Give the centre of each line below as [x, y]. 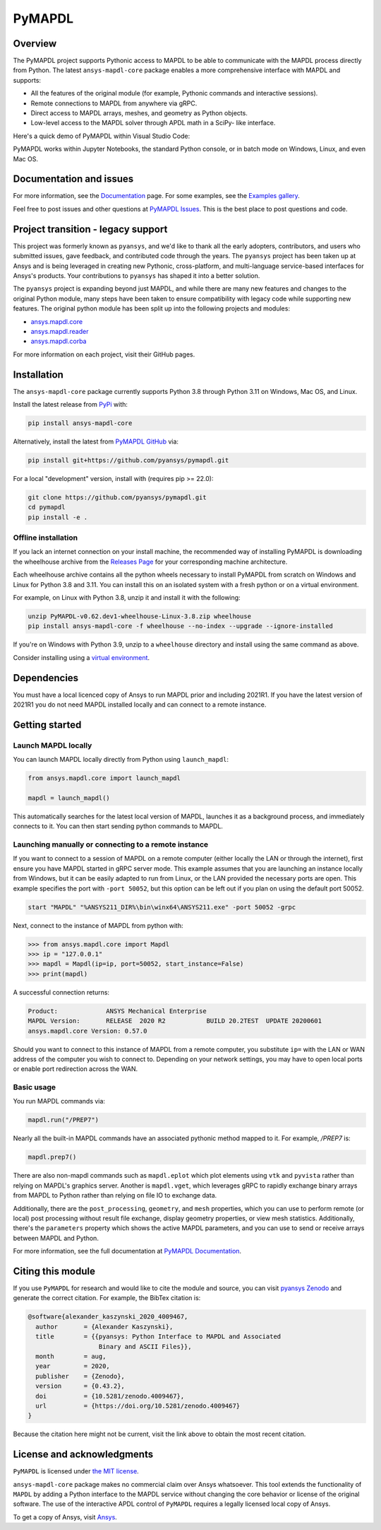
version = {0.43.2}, [80, 1386]
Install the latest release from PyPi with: [71, 404]
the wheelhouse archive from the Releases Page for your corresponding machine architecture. [150, 562]
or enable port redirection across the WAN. [75, 1069]
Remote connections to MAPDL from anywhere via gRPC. [114, 103]
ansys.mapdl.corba [59, 341]
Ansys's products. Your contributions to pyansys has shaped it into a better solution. [137, 275]
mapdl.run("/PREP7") [63, 1120]
